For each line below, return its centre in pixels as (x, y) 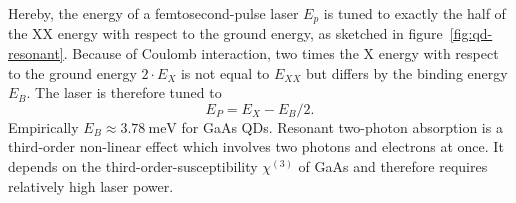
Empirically (43, 126)
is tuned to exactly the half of (414, 13)
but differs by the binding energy (407, 72)
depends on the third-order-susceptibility (133, 166)
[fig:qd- (471, 33)
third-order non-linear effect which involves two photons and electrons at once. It (256, 146)
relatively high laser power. (91, 185)
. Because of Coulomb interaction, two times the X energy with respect (281, 53)
